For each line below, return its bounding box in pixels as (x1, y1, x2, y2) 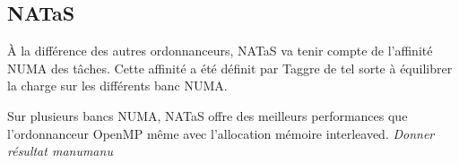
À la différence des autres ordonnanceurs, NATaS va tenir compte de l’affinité (7, 41, 433, 60)
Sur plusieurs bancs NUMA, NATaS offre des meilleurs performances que (7, 106, 408, 124)
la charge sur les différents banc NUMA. (7, 76, 228, 95)
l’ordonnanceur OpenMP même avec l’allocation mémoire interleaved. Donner (7, 124, 435, 142)
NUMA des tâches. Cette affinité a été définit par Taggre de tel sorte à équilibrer (7, 58, 453, 77)
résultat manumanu (7, 142, 113, 160)
